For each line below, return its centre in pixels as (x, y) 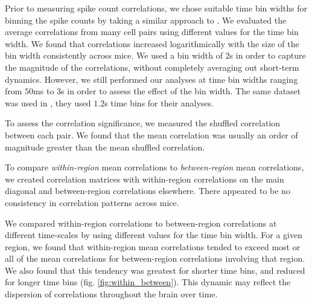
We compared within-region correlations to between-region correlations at (141, 223)
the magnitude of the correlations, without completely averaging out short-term (152, 67)
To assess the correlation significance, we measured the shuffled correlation (143, 123)
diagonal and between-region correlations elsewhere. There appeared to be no (148, 191)
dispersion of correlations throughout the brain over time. (111, 294)
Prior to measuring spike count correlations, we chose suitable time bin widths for (156, 8)
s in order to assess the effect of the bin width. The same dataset (181, 91)
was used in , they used (48, 102)
